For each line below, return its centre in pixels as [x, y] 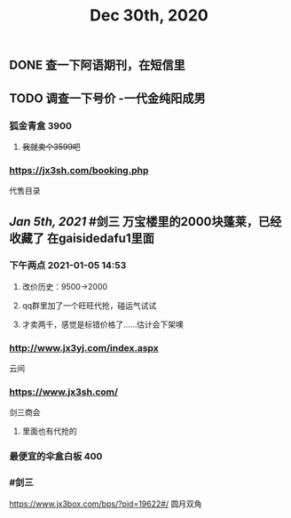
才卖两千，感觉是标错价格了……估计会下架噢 [102, 324]
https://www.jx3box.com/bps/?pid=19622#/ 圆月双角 [106, 504]
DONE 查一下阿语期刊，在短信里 [98, 65]
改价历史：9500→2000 [65, 286]
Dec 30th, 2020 [149, 16]
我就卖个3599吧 [51, 147]
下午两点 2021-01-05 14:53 [68, 266]
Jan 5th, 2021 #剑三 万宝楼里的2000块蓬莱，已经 [145, 222]
